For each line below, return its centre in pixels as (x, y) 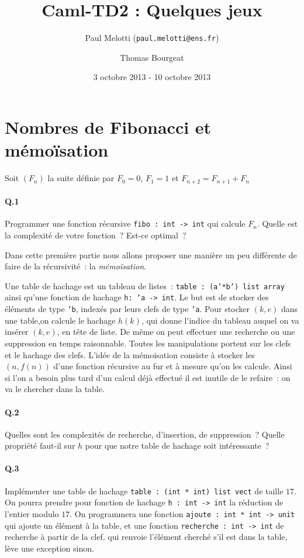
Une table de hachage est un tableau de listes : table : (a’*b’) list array (145, 285)
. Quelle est (277, 223)
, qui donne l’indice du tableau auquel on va (220, 320)
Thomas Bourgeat (152, 57)
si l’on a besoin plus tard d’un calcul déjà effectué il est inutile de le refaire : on (148, 377)
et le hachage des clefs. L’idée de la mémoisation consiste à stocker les (130, 354)
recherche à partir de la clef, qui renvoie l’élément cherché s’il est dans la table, (146, 537)
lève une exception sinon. (49, 548)
